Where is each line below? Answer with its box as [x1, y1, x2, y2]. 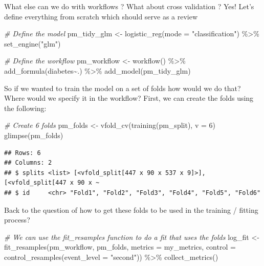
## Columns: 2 [4, 159, 52, 167]
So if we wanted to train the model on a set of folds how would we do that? [4, 82, 241, 93]
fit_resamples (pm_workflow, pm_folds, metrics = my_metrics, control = [4, 241, 236, 252]
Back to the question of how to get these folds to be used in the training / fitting [4, 204, 258, 215]
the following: [4, 102, 47, 113]
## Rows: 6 [4, 149, 41, 157]
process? [4, 214, 30, 225]
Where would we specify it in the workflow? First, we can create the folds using [4, 93, 254, 103]
